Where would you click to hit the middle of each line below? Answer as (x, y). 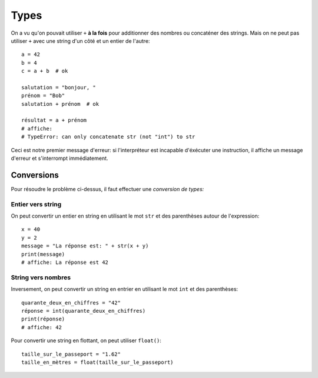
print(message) (43, 254)
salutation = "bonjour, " (59, 87)
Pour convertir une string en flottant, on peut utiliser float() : (86, 340)
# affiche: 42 (42, 327)
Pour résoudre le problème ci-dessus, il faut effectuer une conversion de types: (107, 189)
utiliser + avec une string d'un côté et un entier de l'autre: (80, 41)
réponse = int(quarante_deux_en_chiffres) (84, 311)
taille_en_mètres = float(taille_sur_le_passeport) (97, 362)
